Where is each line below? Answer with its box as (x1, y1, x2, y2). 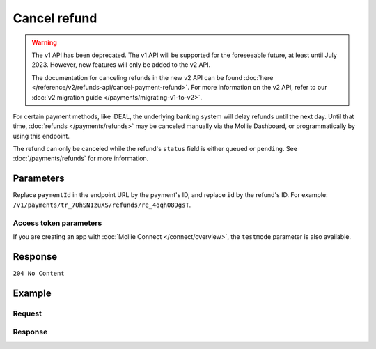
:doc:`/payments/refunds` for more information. (13, 154, 149, 163)
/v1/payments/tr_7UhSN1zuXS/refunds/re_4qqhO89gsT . (13, 201, 191, 209)
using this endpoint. (13, 132, 70, 140)
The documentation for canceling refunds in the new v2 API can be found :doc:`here (31, 73, 274, 82)
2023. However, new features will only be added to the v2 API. (31, 61, 211, 69)
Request (13, 309, 42, 318)
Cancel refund (13, 10, 97, 26)
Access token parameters (13, 218, 102, 228)
